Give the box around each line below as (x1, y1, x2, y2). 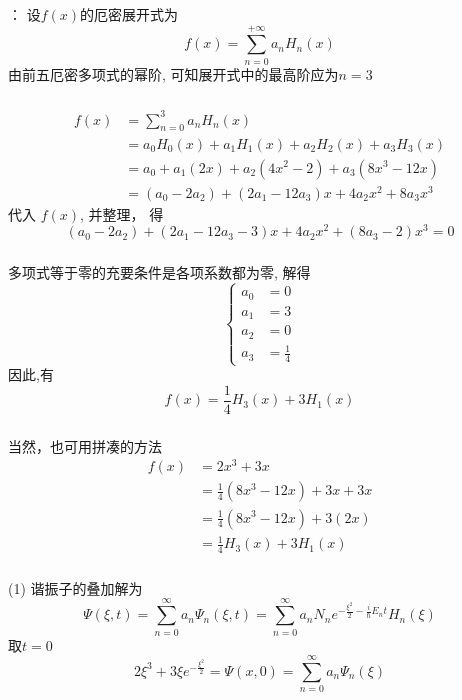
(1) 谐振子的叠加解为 (8, 577, 143, 598)
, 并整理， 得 (80, 203, 164, 224)
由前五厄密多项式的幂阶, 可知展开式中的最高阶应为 (8, 63, 339, 84)
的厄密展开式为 (80, 3, 179, 24)
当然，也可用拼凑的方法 (8, 435, 162, 456)
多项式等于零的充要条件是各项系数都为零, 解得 (8, 262, 311, 283)
